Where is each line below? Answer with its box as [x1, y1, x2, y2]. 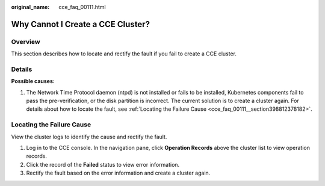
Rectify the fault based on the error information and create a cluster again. [26, 169, 211, 177]
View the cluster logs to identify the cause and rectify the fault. [11, 133, 167, 140]
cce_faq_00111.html [58, 4, 106, 10]
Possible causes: [11, 78, 55, 85]
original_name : [11, 4, 50, 10]
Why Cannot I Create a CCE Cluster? [11, 19, 150, 29]
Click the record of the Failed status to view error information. [26, 161, 180, 168]
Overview [11, 37, 40, 46]
